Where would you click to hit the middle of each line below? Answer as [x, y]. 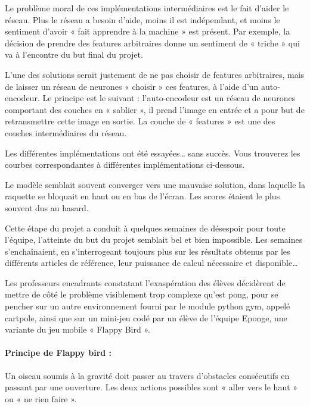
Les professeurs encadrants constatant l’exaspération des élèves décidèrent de [145, 282]
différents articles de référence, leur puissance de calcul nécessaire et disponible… [151, 263]
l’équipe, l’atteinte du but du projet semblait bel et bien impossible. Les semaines [154, 239]
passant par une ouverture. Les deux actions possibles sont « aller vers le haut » [151, 387]
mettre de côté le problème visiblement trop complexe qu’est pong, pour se [142, 294]
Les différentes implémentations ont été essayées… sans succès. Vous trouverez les [153, 153]
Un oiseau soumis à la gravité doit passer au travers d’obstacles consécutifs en [147, 375]
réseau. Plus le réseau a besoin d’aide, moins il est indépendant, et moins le [142, 19]
